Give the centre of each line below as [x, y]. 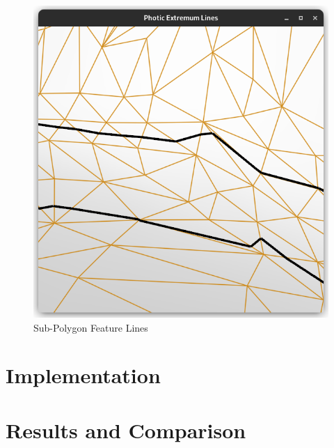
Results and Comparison [126, 430]
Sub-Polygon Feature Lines [91, 327]
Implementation [83, 375]
